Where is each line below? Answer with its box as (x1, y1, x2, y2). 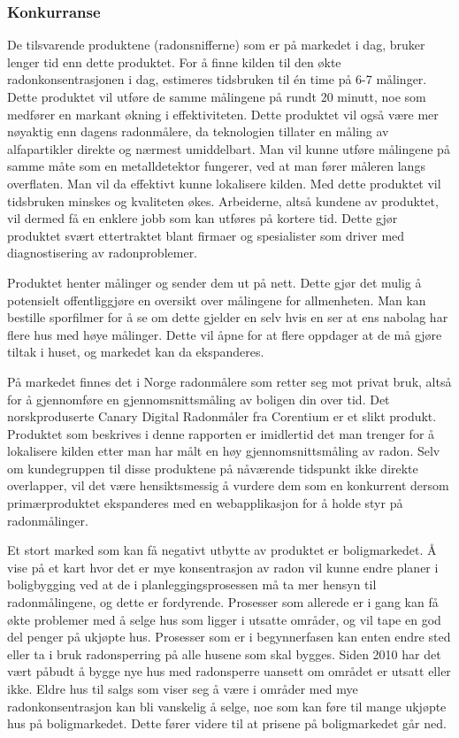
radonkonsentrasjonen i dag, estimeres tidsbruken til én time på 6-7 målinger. (7, 70, 427, 88)
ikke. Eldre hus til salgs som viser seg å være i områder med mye (7, 680, 358, 697)
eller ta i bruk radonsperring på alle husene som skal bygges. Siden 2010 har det (7, 644, 441, 663)
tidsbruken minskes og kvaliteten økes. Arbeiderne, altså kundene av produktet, (7, 191, 439, 210)
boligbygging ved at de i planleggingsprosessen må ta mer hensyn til (7, 575, 377, 594)
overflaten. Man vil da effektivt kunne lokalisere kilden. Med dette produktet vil (7, 173, 441, 192)
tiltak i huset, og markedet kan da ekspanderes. (7, 342, 264, 361)
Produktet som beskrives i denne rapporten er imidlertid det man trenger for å (7, 424, 435, 442)
